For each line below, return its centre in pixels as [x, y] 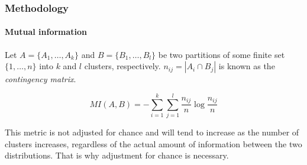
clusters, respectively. [122, 66]
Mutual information [46, 32]
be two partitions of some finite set [222, 54]
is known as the [247, 66]
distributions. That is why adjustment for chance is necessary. [117, 155]
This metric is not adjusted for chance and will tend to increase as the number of [152, 132]
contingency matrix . [41, 79]
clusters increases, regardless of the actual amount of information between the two [153, 143]
